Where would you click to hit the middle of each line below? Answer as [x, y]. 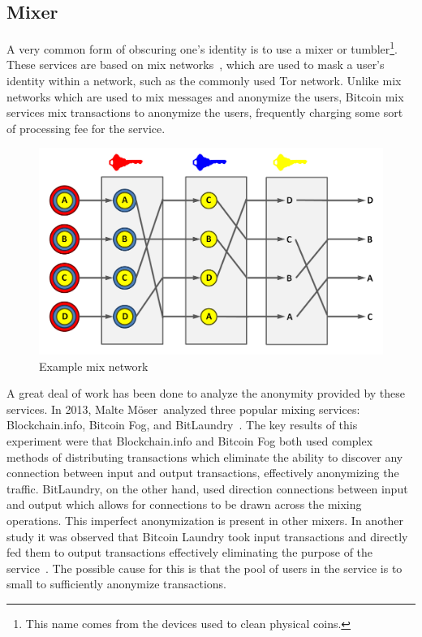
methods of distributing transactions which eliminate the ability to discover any [205, 456]
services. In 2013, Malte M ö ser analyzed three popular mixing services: [183, 409]
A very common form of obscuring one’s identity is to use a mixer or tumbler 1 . [202, 47]
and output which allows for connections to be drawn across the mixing [184, 504]
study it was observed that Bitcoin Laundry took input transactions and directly [207, 536]
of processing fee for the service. [86, 128]
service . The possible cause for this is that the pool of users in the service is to [205, 568]
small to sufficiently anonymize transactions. [116, 584]
